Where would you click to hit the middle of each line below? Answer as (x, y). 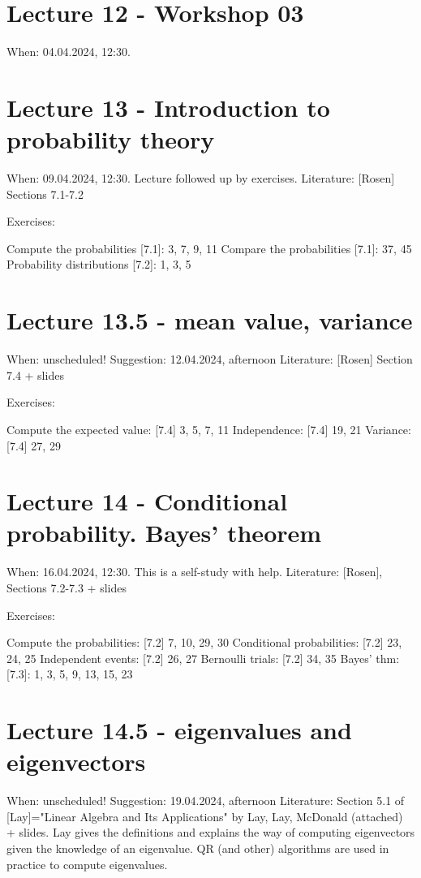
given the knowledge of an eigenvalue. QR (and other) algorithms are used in (198, 848)
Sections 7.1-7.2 (45, 194)
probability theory (111, 139)
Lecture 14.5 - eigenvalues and (179, 730)
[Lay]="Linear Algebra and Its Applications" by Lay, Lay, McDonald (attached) (205, 816)
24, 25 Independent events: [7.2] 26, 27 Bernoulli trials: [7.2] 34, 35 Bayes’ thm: (203, 658)
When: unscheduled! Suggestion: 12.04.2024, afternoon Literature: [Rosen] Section (210, 359)
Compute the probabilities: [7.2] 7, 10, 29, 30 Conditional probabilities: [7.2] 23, (204, 642)
